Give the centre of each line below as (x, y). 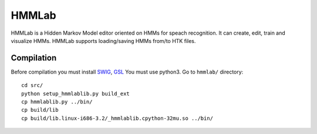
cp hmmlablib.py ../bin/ (57, 102)
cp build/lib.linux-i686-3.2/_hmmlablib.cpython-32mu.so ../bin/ (117, 118)
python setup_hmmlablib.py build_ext (76, 93)
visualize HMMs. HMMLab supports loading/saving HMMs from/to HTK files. (103, 41)
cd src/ (32, 86)
